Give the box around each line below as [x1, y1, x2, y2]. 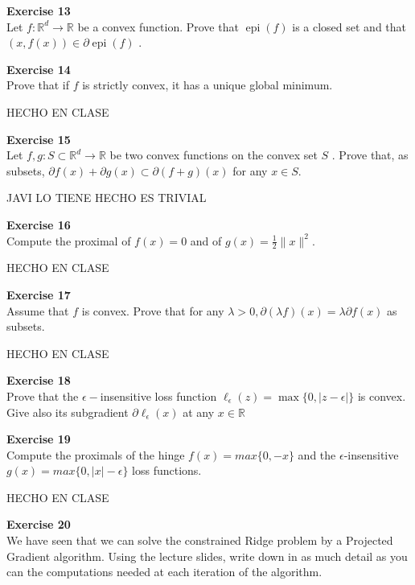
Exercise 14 [6, 60, 71, 77]
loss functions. [132, 462, 202, 479]
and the [298, 446, 336, 463]
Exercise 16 [6, 216, 71, 233]
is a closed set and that [292, 18, 407, 35]
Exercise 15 [6, 130, 71, 147]
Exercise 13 [6, 2, 71, 19]
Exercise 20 [6, 516, 71, 533]
